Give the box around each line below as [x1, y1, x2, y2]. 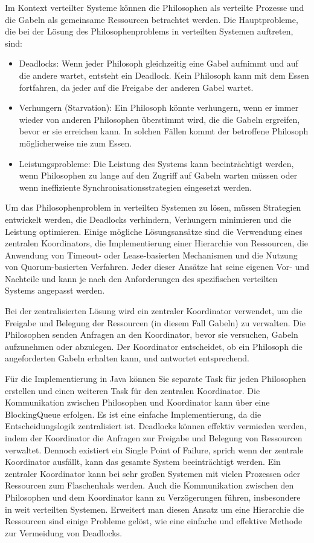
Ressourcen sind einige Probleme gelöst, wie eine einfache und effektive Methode [5, 515, 303, 527]
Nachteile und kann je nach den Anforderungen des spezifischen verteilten [5, 272, 278, 285]
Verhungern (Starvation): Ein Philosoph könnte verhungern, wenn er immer [19, 101, 299, 114]
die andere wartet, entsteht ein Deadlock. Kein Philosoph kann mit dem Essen [19, 68, 309, 81]
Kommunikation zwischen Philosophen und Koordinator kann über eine [5, 396, 270, 409]
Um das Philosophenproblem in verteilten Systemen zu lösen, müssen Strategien [5, 201, 301, 214]
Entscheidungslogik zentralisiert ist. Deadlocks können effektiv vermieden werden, [5, 420, 307, 432]
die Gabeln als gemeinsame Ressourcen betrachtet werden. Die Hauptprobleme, [5, 13, 298, 25]
